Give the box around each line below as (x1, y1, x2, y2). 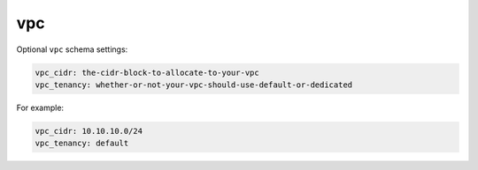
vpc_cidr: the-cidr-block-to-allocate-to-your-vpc (35, 67, 260, 78)
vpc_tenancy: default (35, 138, 129, 149)
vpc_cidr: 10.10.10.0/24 (35, 126, 143, 136)
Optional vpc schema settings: (16, 44, 128, 55)
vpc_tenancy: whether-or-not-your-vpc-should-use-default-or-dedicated (35, 79, 353, 90)
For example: (16, 102, 65, 113)
